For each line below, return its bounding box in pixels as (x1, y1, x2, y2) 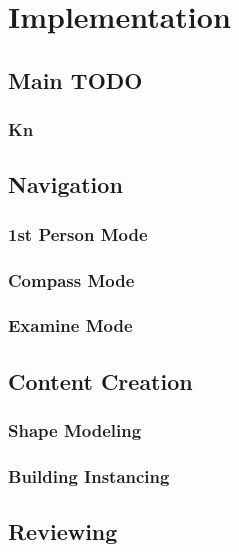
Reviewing (8, 516, 118, 547)
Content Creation (8, 365, 193, 396)
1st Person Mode (8, 221, 148, 246)
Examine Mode (8, 313, 133, 338)
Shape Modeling (8, 418, 142, 443)
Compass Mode (8, 267, 135, 292)
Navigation (8, 169, 123, 200)
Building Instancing (8, 463, 170, 488)
